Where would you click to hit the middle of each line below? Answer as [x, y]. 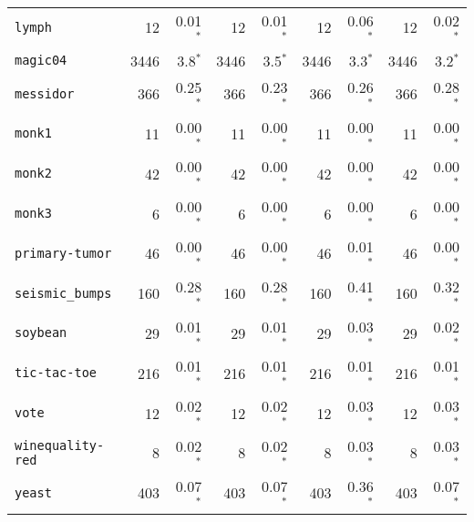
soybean [41, 333]
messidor [45, 93]
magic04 [41, 61]
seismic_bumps [63, 293]
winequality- [60, 445]
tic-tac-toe [56, 373]
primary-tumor [63, 253]
